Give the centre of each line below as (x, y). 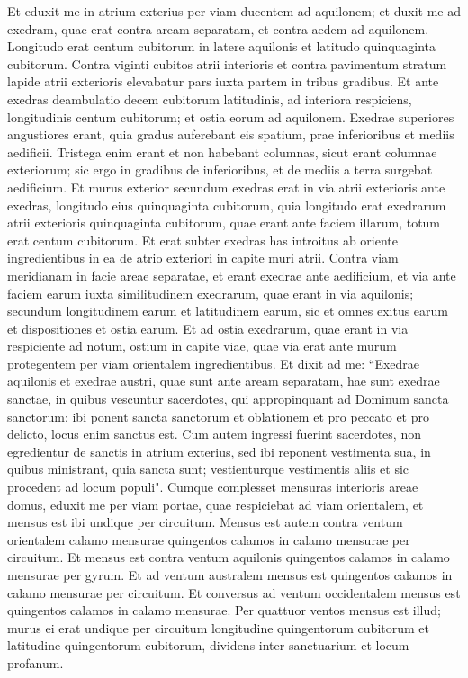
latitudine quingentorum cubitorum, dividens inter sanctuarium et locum (208, 645)
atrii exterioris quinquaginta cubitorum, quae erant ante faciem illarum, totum (224, 223)
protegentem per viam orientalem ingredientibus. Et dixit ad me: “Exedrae (214, 363)
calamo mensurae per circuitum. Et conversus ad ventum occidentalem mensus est (234, 592)
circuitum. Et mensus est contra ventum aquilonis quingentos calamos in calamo (229, 557)
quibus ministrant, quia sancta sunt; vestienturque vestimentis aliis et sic (208, 469)
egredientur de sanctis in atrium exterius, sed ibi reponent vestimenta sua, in (219, 451)
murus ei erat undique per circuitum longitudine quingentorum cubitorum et (218, 627)
